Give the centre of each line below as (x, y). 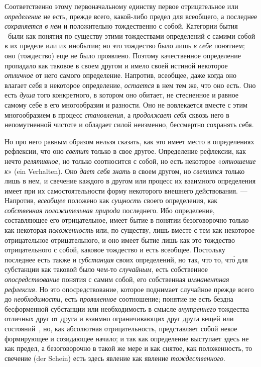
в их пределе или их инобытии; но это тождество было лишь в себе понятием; (125, 45)
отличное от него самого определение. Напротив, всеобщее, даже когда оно (120, 75)
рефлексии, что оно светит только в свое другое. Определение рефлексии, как (125, 151)
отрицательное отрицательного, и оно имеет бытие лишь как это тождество (120, 240)
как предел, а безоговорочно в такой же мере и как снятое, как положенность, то (128, 348)
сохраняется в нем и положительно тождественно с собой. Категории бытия (121, 26)
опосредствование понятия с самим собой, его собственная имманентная (117, 279)
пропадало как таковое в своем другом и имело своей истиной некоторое (116, 65)
